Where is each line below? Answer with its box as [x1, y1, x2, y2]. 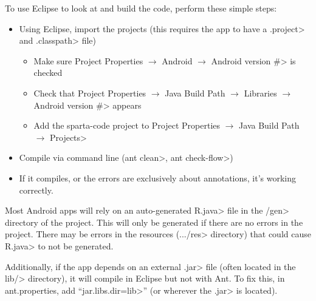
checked [33, 66, 63, 79]
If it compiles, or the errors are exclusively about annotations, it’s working [19, 171, 297, 184]
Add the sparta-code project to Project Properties [33, 119, 221, 132]
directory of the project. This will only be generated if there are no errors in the [5, 215, 303, 228]
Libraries [244, 86, 277, 99]
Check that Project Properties [33, 86, 146, 99]
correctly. [19, 183, 53, 196]
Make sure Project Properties [33, 54, 143, 67]
